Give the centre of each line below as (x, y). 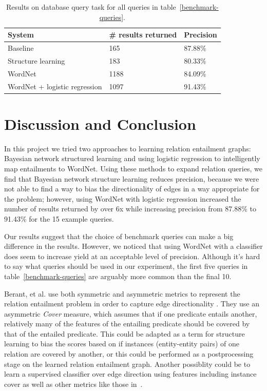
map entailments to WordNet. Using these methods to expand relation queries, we (133, 168)
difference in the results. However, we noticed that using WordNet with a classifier (133, 246)
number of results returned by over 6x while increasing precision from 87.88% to (130, 209)
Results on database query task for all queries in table (91, 7)
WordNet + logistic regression (55, 86)
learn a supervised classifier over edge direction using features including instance (130, 374)
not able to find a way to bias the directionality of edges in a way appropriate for (132, 189)
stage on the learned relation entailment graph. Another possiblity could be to (127, 364)
